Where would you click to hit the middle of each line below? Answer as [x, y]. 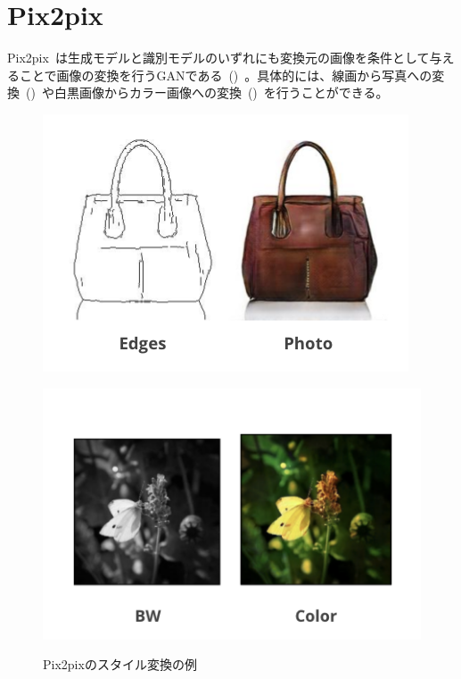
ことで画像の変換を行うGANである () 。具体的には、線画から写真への [226, 75]
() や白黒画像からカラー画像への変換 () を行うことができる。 [207, 92]
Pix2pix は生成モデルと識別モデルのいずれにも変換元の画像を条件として [218, 58]
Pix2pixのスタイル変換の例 [120, 664]
